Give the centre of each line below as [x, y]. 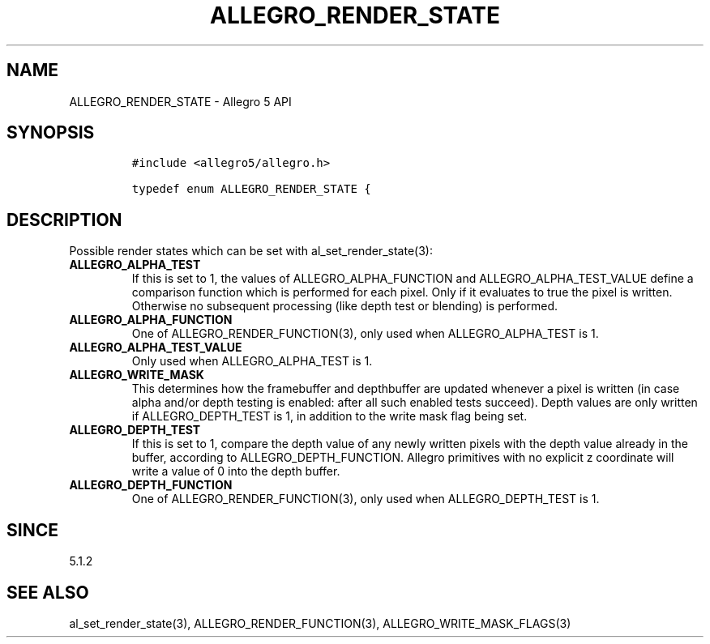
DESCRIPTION [64, 220]
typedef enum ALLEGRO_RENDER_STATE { [251, 189]
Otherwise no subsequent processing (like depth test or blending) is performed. [345, 306]
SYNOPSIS [51, 133]
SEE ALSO [48, 592]
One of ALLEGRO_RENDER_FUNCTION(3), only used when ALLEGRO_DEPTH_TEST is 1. [366, 499]
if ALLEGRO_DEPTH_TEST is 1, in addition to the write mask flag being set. [329, 416]
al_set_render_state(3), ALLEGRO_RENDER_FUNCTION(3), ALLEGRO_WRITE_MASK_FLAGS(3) [320, 623]
